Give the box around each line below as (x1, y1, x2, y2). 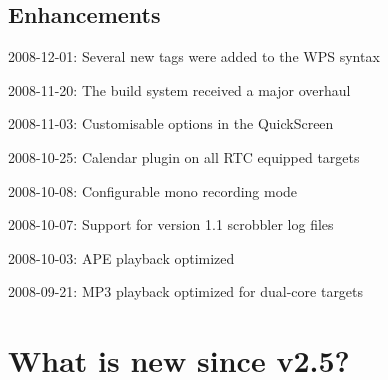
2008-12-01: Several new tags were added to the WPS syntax (8, 46, 380, 67)
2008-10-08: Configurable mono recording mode (8, 180, 298, 201)
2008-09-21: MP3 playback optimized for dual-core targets (8, 281, 364, 302)
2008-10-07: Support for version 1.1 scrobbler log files (8, 214, 334, 235)
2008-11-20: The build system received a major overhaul (8, 79, 351, 100)
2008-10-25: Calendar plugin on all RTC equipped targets (8, 146, 360, 167)
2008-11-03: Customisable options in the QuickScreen (8, 113, 334, 134)
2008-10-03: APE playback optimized (8, 247, 235, 268)
